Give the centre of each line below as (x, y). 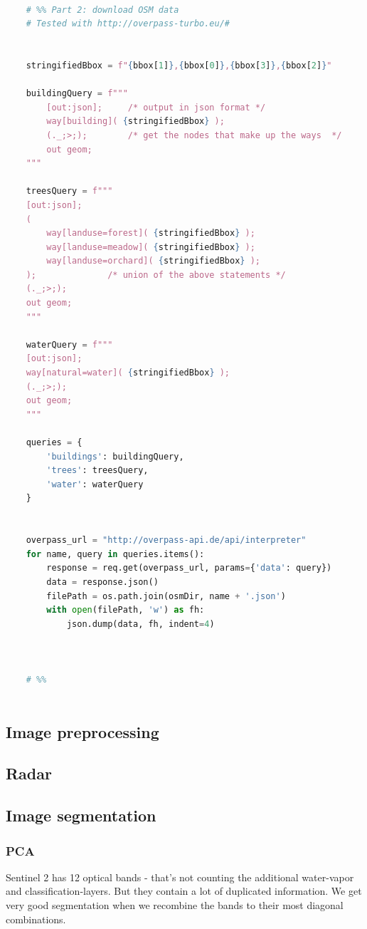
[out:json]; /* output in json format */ (156, 107)
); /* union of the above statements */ (156, 275)
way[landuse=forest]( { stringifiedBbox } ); (151, 233)
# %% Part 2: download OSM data (102, 10)
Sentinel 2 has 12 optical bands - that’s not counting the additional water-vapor (180, 877)
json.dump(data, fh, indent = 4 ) (140, 624)
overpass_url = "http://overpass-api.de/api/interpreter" (166, 540)
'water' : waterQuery (95, 484)
